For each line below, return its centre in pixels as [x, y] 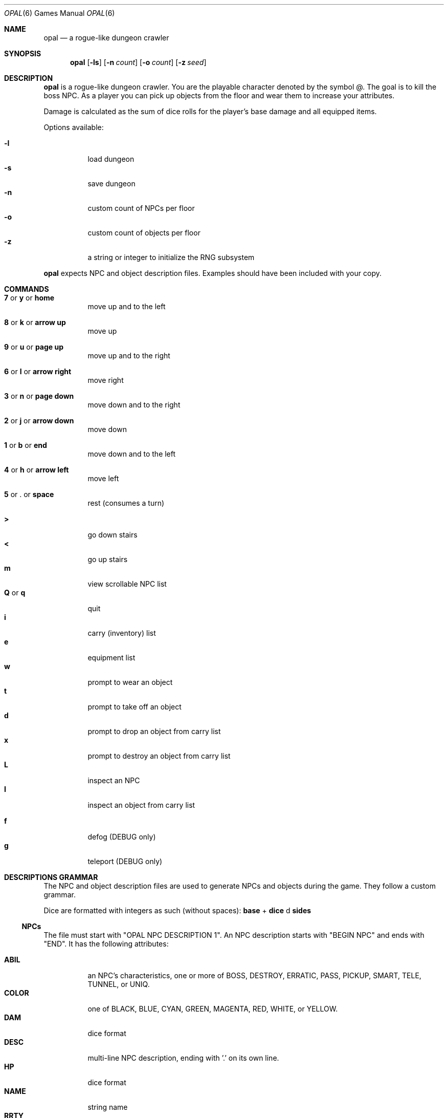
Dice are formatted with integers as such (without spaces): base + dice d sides [177, 910]
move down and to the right [134, 405]
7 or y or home [29, 298]
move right [106, 380]
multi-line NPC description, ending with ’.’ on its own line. [183, 1058]
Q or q [15, 593]
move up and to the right [129, 356]
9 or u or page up [34, 347]
